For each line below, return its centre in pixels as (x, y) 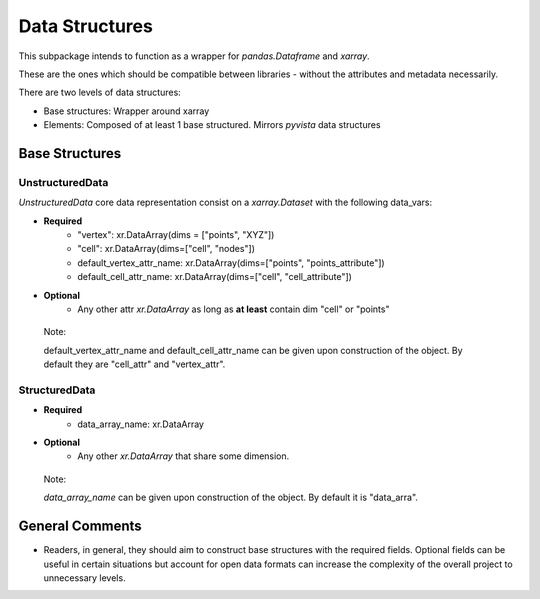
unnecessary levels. (84, 577)
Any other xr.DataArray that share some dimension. (183, 456)
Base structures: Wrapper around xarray (126, 111)
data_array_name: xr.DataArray (141, 424)
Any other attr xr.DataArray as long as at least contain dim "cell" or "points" (233, 309)
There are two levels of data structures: (100, 92)
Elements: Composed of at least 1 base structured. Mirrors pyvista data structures (212, 125)
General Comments (80, 526)
